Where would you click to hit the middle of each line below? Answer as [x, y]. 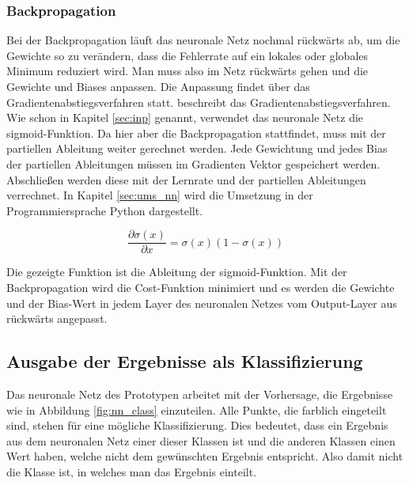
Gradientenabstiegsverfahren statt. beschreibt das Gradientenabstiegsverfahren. [199, 102]
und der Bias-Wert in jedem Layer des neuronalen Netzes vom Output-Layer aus [202, 303]
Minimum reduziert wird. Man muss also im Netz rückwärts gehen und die [187, 71]
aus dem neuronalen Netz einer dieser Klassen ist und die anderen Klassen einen [201, 440]
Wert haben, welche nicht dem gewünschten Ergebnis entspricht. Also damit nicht [205, 456]
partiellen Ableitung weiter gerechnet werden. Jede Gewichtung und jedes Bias [197, 148]
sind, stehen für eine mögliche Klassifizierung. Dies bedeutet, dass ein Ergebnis [197, 425]
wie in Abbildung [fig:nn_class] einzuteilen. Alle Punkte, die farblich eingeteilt [197, 409]
